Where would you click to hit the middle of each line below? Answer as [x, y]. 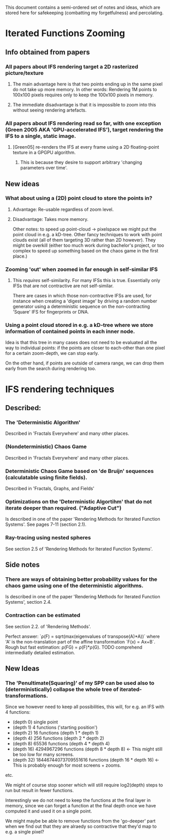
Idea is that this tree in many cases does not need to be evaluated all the [81, 343]
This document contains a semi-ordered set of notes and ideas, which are [83, 7]
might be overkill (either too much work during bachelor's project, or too [88, 245]
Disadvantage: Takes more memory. [50, 219]
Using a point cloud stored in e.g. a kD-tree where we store [79, 325]
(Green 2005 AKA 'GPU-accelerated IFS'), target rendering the [84, 129]
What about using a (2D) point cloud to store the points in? [79, 198]
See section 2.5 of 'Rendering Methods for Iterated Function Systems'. [79, 549]
